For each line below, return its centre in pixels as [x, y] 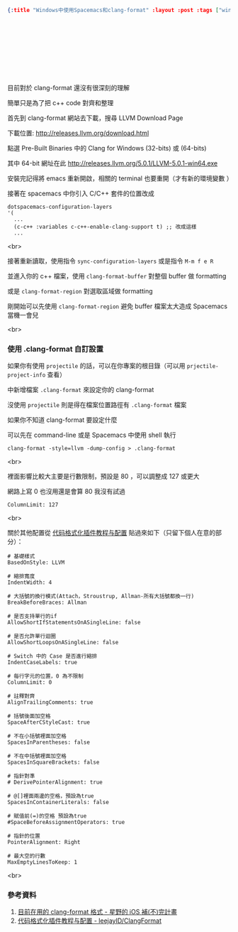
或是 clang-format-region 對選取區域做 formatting [80, 291]
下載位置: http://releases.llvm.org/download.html [78, 133]
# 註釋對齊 [21, 696]
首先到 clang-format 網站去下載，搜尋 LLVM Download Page [95, 118]
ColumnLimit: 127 [33, 505]
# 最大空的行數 [27, 856]
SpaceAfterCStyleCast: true [49, 722]
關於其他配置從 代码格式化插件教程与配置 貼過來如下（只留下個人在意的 [112, 533]
